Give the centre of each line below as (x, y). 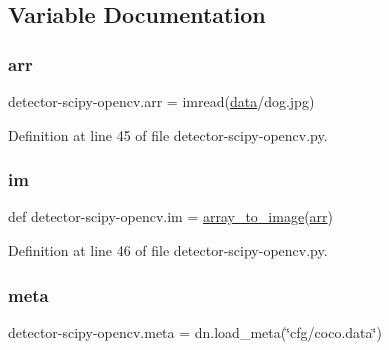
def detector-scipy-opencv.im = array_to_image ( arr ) (171, 216)
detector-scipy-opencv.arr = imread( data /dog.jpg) (161, 101)
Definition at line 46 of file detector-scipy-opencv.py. (168, 250)
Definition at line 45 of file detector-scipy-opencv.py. (168, 134)
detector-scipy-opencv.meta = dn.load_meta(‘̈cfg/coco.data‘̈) (195, 331)
